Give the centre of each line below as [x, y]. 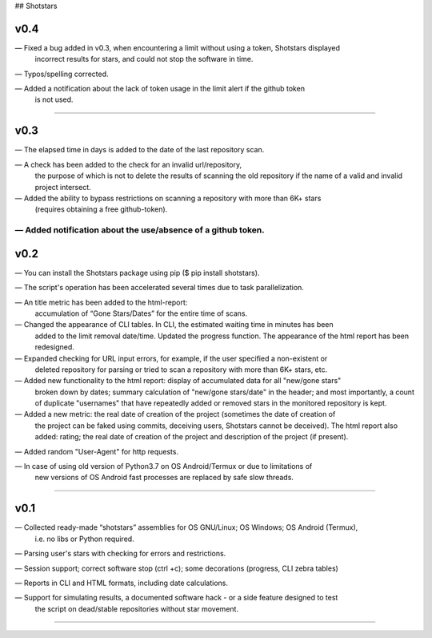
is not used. [54, 99]
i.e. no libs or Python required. [85, 539]
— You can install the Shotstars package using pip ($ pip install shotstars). [137, 273]
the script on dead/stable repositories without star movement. [137, 608]
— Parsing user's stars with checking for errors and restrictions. [120, 554]
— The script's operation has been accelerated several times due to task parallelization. [159, 288]
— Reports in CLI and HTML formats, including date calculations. [121, 583]
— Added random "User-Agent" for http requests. [97, 451]
